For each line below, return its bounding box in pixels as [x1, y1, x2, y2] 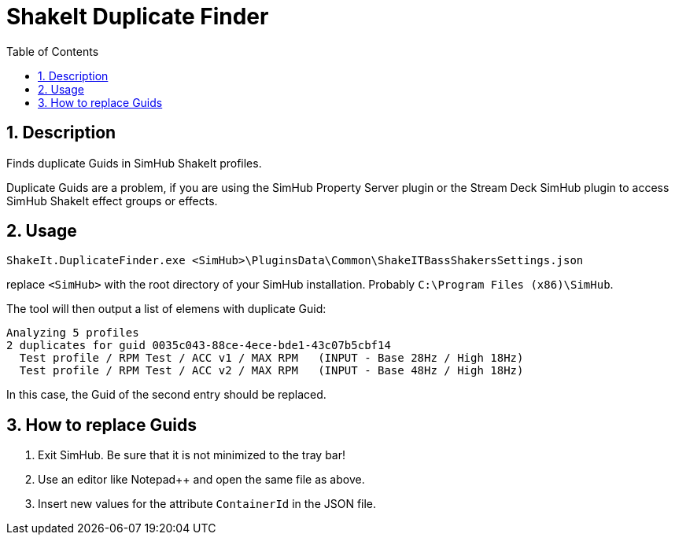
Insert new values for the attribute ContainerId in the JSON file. [38, 497, 377, 511]
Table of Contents [6, 44, 99, 58]
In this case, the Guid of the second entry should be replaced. [6, 388, 326, 402]
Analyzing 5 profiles [6, 326, 139, 340]
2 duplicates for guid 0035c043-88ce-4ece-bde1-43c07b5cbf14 [6, 339, 391, 352]
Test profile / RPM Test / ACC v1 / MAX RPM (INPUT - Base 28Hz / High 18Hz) [19, 351, 524, 365]
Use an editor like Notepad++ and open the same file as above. [38, 473, 365, 487]
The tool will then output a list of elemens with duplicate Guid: [6, 302, 326, 316]
